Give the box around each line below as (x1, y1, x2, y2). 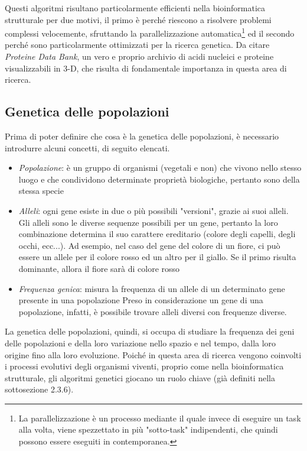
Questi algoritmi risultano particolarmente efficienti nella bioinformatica (5, 2, 265, 14)
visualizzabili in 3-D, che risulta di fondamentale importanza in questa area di (5, 61, 287, 74)
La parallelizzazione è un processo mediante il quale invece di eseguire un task (18, 411, 301, 424)
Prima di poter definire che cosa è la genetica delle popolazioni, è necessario (5, 130, 279, 142)
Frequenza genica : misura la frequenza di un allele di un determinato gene (18, 282, 285, 294)
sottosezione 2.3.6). (5, 383, 74, 395)
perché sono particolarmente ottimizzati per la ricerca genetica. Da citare (5, 38, 270, 51)
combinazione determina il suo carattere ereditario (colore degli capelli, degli (18, 228, 296, 240)
